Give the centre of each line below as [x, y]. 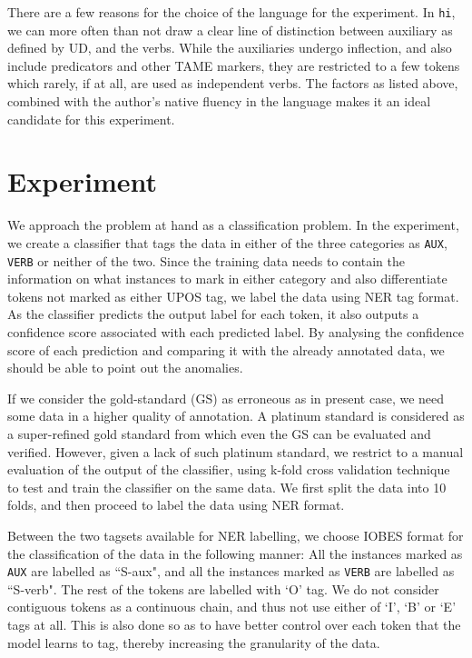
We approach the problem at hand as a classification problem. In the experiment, [233, 225]
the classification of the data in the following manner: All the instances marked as [235, 553]
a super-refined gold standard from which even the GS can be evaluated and [219, 434]
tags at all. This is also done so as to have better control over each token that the [234, 624]
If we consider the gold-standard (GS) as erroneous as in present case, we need [226, 398]
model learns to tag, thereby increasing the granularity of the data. [194, 642]
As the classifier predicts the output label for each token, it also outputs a [213, 314]
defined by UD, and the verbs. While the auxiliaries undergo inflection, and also [230, 48]
